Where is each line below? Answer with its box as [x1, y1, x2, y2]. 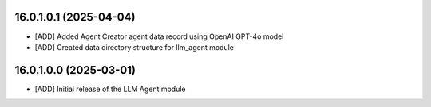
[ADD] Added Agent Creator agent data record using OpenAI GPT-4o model [34, 32, 284, 41]
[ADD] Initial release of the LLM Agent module [34, 84, 186, 94]
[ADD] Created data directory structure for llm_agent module [34, 42, 235, 52]
